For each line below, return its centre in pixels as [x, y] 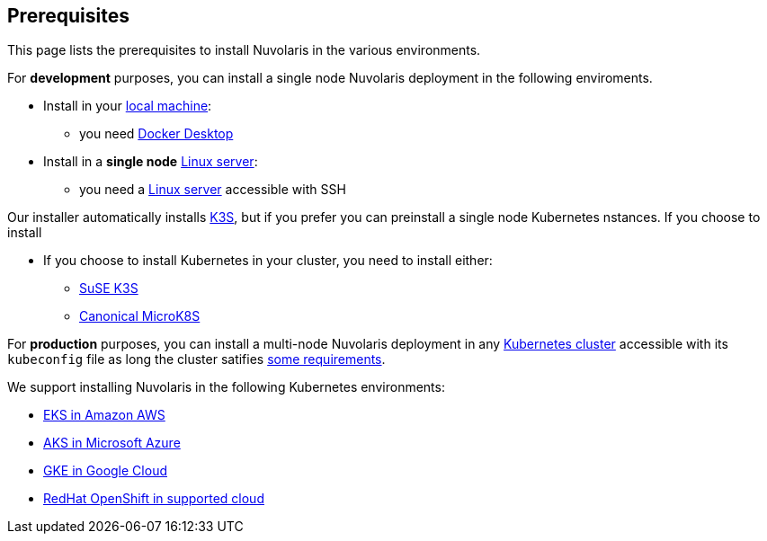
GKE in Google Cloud [105, 471]
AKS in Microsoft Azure [112, 443]
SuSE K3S [109, 288]
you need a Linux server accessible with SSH [213, 190]
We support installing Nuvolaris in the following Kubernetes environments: [226, 387]
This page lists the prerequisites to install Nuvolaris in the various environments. [244, 50]
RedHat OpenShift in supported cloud [154, 499]
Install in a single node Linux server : [151, 162]
